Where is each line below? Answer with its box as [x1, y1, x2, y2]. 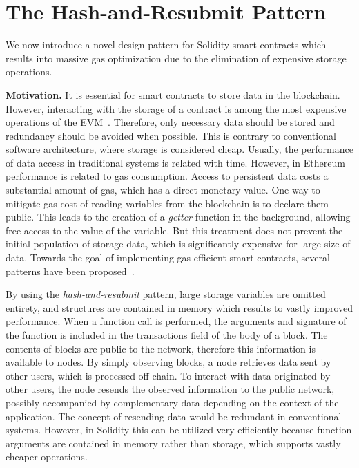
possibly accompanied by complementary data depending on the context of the [6, 395, 339, 409]
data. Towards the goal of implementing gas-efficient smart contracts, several [6, 250, 330, 265]
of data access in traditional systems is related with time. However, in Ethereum [6, 155, 345, 169]
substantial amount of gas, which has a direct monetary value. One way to [6, 182, 320, 197]
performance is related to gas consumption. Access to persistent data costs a [6, 169, 329, 183]
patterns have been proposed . [6, 263, 135, 278]
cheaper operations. [6, 449, 88, 464]
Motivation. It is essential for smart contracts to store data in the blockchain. [6, 87, 340, 102]
